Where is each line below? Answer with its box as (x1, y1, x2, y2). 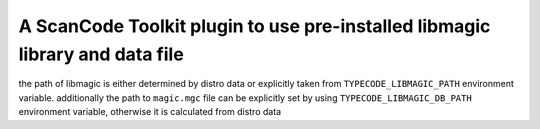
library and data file (18, 43, 184, 65)
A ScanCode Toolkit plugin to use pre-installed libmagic (18, 15, 491, 37)
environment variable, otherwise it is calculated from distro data (18, 106, 282, 118)
